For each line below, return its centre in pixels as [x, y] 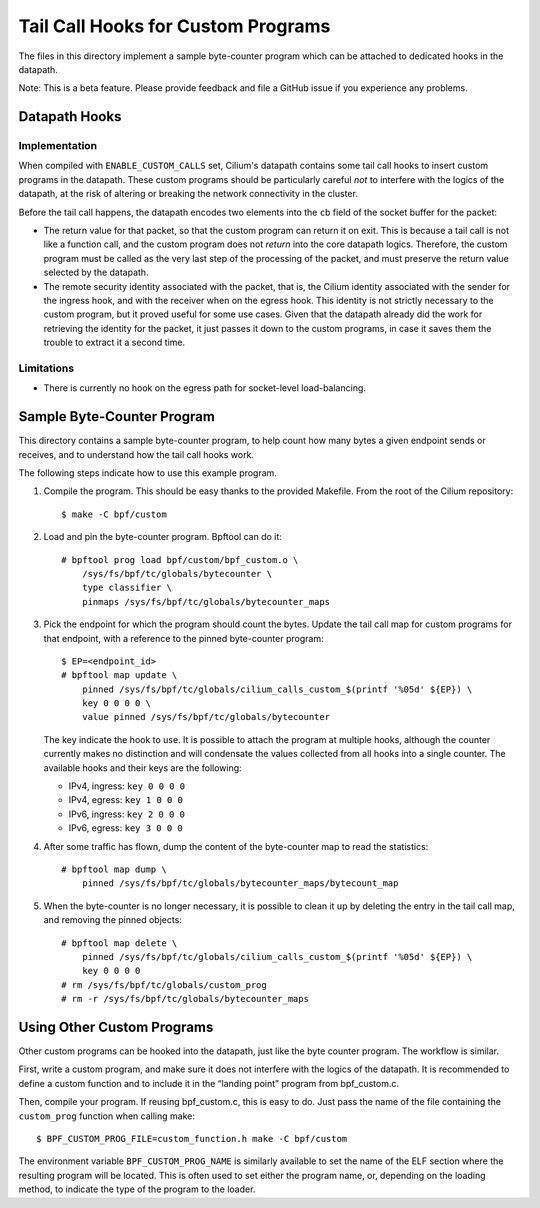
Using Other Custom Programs [116, 1026]
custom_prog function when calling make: [106, 1116]
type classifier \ [127, 588]
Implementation [58, 146]
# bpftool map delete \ [119, 943]
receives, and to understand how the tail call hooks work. [136, 454]
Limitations [46, 368]
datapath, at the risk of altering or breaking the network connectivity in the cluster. [188, 194]
